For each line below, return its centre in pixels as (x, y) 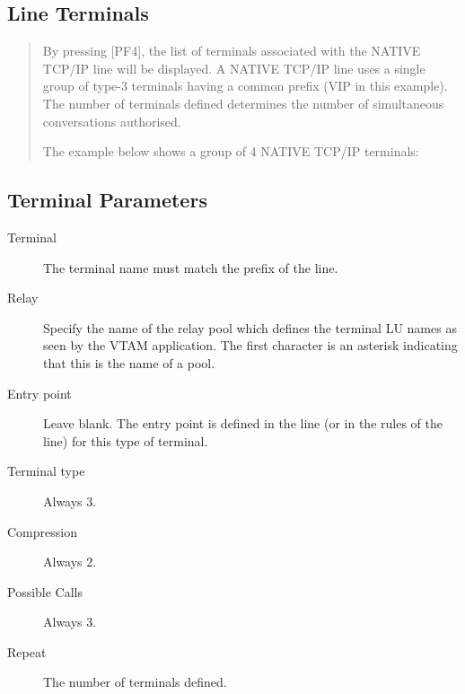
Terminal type (46, 471)
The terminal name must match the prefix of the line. (191, 267)
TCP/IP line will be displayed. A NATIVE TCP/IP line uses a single (234, 68)
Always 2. (70, 562)
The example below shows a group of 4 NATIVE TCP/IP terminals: (231, 151)
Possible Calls (45, 591)
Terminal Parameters (107, 200)
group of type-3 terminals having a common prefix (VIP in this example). (245, 86)
